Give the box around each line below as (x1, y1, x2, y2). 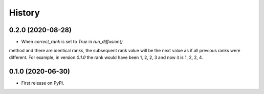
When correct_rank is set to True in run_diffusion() (21, 39, 123, 45)
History (9, 7, 40, 18)
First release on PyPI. (21, 80, 65, 86)
